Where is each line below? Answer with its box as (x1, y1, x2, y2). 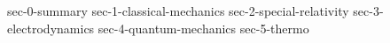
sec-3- (353, 2, 384, 19)
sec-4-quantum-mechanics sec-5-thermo (97, 18, 309, 37)
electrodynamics (7, 18, 95, 37)
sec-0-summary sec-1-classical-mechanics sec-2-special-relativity (7, 2, 349, 19)
